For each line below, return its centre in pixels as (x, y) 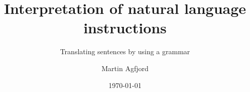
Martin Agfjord (125, 68)
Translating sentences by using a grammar (125, 51)
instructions (125, 28)
